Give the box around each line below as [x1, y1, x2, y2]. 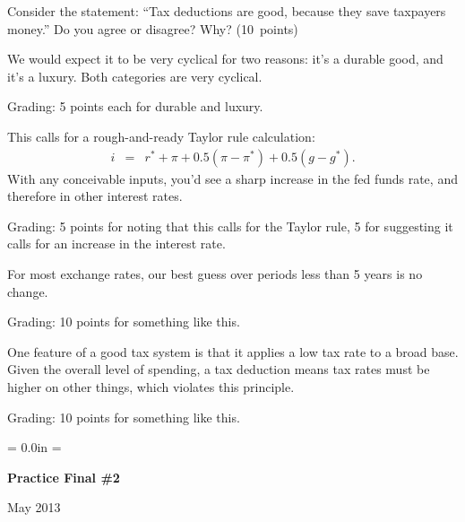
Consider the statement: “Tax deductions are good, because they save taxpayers [7, 2, 446, 20]
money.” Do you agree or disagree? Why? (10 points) [7, 19, 298, 38]
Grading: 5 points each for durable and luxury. [7, 97, 263, 116]
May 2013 [7, 498, 61, 517]
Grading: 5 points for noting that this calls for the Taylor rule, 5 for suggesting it [7, 216, 453, 235]
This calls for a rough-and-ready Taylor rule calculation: [7, 126, 315, 145]
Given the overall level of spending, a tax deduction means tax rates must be [7, 360, 430, 378]
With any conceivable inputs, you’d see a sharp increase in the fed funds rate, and [7, 169, 458, 187]
